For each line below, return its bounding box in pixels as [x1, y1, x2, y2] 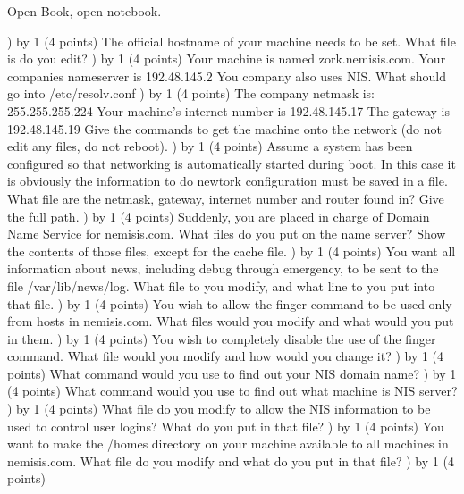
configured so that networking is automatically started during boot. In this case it [7, 154, 456, 172]
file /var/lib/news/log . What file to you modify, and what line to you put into [7, 276, 435, 295]
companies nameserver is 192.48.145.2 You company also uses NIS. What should [7, 66, 447, 85]
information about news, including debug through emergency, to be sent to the [7, 259, 439, 278]
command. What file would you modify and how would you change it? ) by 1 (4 [7, 347, 444, 365]
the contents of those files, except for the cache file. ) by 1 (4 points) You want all [7, 241, 456, 260]
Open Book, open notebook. [7, 2, 162, 20]
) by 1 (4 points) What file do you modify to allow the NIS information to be [7, 399, 431, 418]
